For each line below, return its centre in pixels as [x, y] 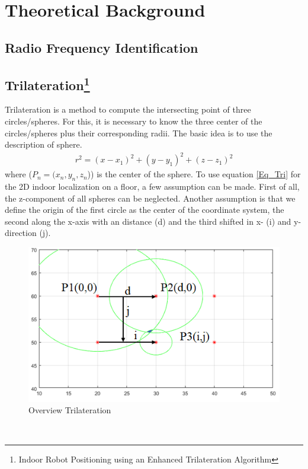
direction [21, 233]
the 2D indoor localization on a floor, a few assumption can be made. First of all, [152, 186]
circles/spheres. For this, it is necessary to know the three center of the [134, 121]
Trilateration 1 [47, 83]
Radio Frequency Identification [102, 47]
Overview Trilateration [70, 410]
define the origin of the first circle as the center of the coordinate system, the [145, 210]
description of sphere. [44, 144]
